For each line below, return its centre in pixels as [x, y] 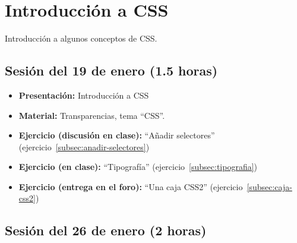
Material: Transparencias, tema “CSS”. [92, 115]
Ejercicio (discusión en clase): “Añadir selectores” [117, 135]
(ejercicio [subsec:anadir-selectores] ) [84, 146]
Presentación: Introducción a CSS [84, 95]
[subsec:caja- [269, 186]
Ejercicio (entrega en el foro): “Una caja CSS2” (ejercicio [131, 186]
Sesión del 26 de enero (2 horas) [106, 230]
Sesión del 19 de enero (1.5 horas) [111, 70]
